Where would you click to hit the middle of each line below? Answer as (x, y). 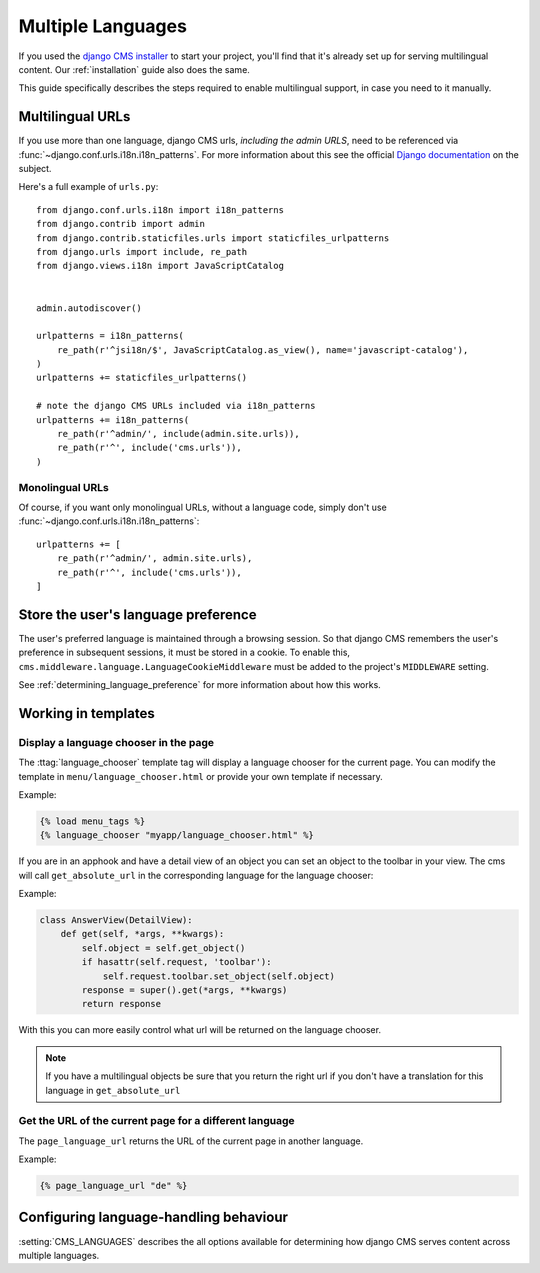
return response (121, 1004)
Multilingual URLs (74, 116)
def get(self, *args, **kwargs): (142, 934)
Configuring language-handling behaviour (153, 1217)
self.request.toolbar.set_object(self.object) (218, 976)
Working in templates (86, 713)
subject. (35, 169)
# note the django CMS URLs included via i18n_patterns (176, 406)
